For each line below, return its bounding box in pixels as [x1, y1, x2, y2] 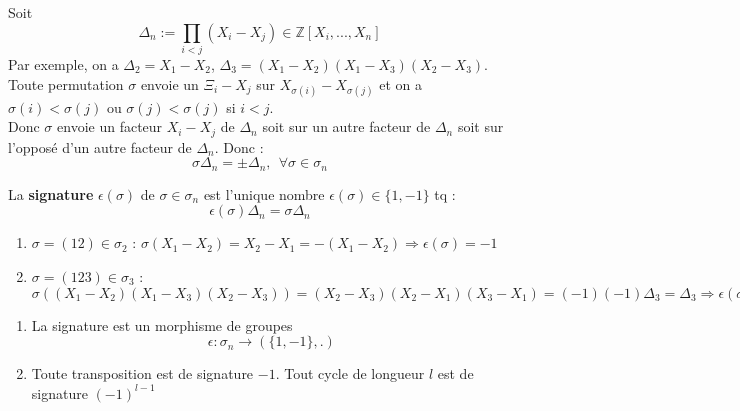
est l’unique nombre [203, 183, 325, 204]
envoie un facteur [57, 116, 163, 137]
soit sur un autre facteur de [262, 116, 431, 137]
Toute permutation [8, 73, 124, 94]
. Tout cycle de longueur [275, 363, 425, 384]
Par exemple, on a [8, 53, 119, 74]
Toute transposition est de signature [31, 363, 254, 384]
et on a [379, 73, 422, 94]
